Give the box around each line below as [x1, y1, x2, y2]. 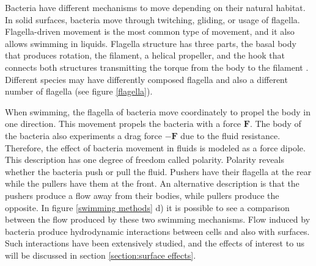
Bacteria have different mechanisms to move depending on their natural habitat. [5, 1, 306, 13]
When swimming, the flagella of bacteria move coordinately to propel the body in [5, 105, 310, 118]
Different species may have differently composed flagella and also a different [5, 73, 288, 85]
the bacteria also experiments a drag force [5, 129, 162, 142]
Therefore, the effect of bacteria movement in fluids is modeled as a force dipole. [5, 141, 306, 154]
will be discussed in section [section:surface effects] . [5, 248, 196, 261]
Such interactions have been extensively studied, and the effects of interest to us [5, 237, 305, 250]
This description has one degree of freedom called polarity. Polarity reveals [5, 153, 284, 166]
